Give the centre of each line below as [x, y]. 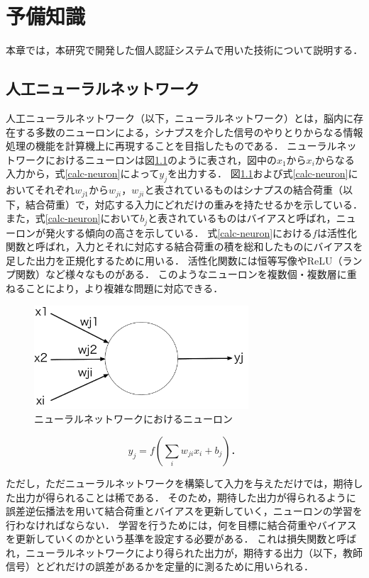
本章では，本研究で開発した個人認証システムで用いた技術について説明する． [184, 50]
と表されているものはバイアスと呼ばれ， [242, 218]
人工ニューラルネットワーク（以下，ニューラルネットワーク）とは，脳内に [180, 117]
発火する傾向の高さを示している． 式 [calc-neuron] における [179, 232]
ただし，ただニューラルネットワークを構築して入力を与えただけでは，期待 [180, 483]
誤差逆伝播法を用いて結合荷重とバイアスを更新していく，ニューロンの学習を [184, 511]
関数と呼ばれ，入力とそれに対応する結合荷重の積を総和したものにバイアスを [184, 246]
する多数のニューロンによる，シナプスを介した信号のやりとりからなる [179, 132]
